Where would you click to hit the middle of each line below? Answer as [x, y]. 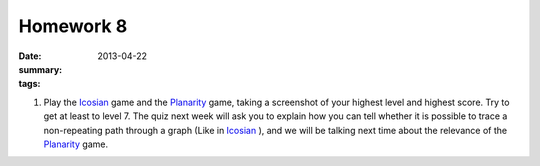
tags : [29, 84]
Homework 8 [73, 26]
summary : [40, 69]
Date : [30, 56]
